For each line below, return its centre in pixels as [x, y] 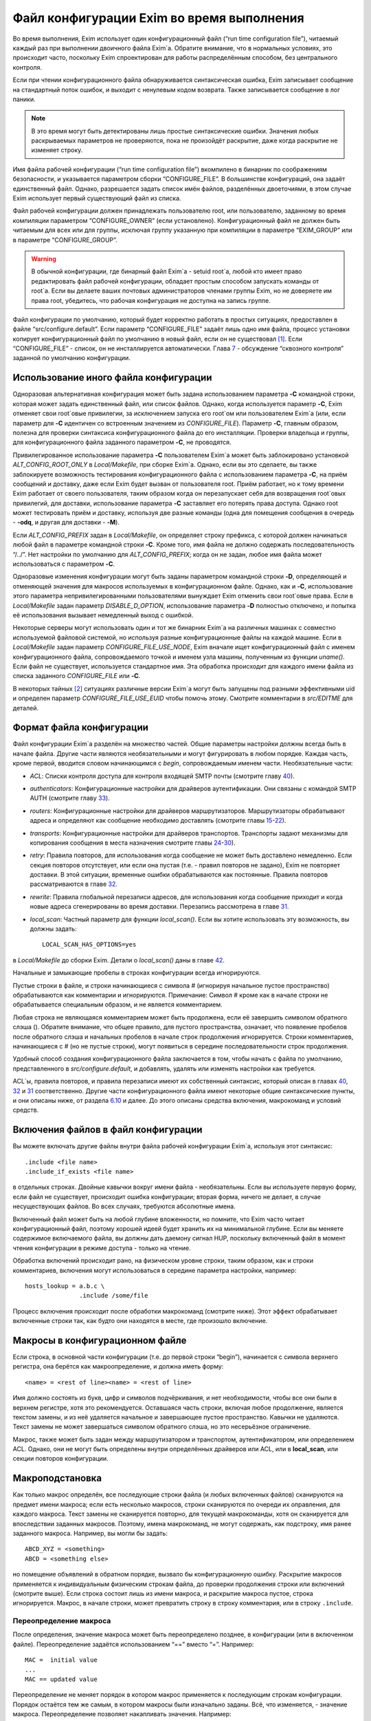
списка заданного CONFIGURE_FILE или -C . [77, 676]
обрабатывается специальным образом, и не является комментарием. [117, 1004]
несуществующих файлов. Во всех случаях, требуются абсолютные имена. [124, 1206]
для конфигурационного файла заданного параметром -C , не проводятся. [122, 442]
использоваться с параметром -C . [64, 564]
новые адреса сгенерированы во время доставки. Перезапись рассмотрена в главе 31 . [159, 907]
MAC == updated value [61, 1679]
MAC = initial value [61, 1660]
